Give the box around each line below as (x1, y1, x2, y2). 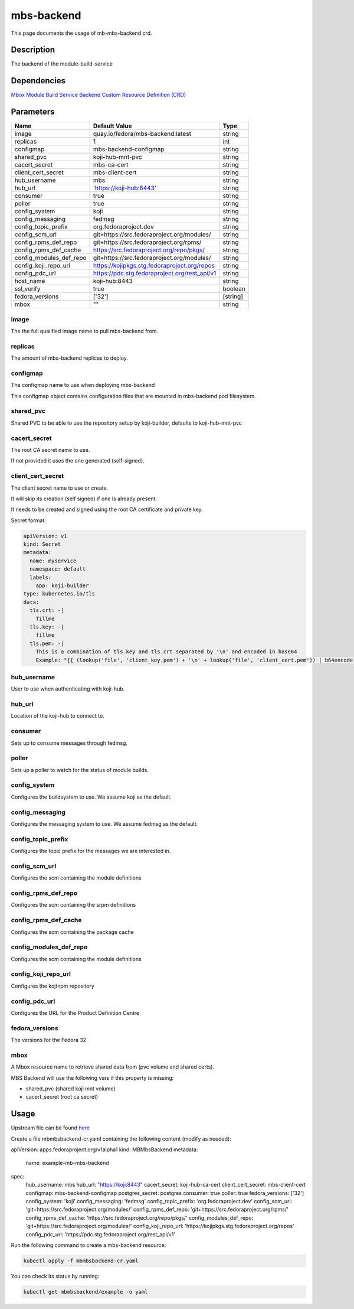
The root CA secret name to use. (11, 446, 90, 453)
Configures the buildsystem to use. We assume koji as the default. (11, 793, 172, 800)
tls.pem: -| (29, 640, 64, 647)
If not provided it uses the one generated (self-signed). (11, 457, 145, 464)
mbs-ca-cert (93, 161, 129, 169)
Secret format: (11, 517, 47, 524)
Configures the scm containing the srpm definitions (11, 901, 136, 909)
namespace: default (29, 566, 86, 572)
